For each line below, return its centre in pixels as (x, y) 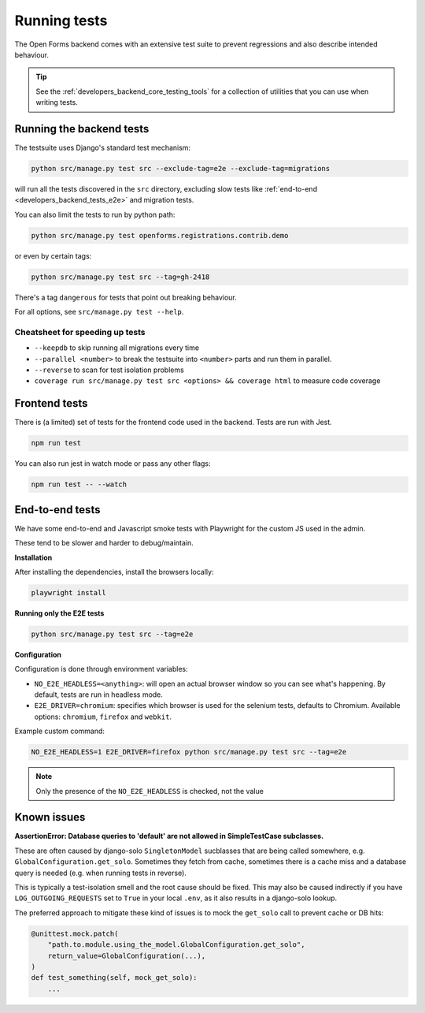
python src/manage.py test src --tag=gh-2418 (120, 277)
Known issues (50, 817)
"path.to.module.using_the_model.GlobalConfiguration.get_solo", (176, 945)
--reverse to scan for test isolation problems (109, 370)
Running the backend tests (82, 129)
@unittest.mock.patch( (75, 933)
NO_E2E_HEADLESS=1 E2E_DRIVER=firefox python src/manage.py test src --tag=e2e (189, 752)
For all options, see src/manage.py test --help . (99, 312)
